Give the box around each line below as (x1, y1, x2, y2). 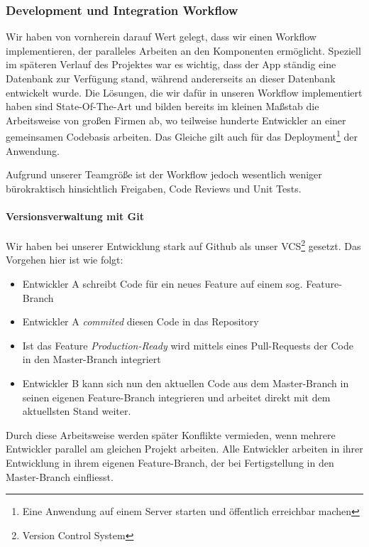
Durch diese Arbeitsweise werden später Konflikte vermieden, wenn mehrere (6, 427, 336, 442)
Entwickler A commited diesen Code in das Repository (22, 314, 259, 329)
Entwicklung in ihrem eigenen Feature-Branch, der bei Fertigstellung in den (6, 455, 334, 470)
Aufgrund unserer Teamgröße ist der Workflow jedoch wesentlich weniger (6, 167, 322, 182)
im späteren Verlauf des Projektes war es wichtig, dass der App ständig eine (6, 57, 336, 72)
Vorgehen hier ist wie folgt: (6, 252, 123, 267)
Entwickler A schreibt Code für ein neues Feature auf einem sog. (22, 276, 303, 291)
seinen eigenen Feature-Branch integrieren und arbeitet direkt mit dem (22, 389, 331, 404)
